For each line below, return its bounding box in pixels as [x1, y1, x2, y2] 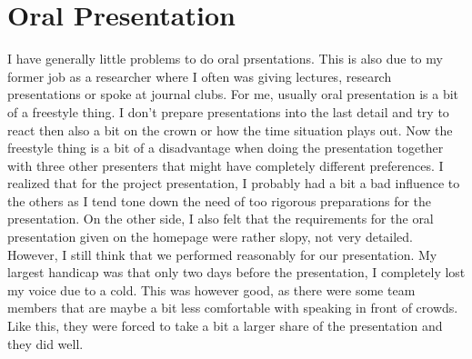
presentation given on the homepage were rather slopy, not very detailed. [7, 227, 414, 246]
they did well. [7, 334, 84, 353]
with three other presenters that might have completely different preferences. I [7, 155, 444, 175]
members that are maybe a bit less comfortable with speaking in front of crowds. [7, 298, 458, 317]
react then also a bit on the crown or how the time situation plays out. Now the [7, 120, 453, 139]
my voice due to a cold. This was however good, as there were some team [7, 280, 416, 299]
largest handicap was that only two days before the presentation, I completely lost [7, 263, 466, 282]
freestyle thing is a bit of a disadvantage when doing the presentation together [7, 138, 444, 157]
